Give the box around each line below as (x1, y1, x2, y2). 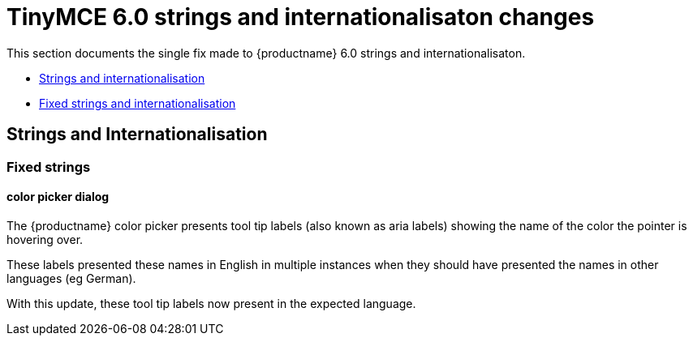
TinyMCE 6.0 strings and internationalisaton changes (6, 3, 595, 31)
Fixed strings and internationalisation (39, 96, 236, 110)
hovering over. (6, 232, 84, 246)
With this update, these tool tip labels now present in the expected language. (6, 296, 416, 310)
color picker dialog (6, 190, 110, 204)
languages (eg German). (6, 271, 136, 285)
